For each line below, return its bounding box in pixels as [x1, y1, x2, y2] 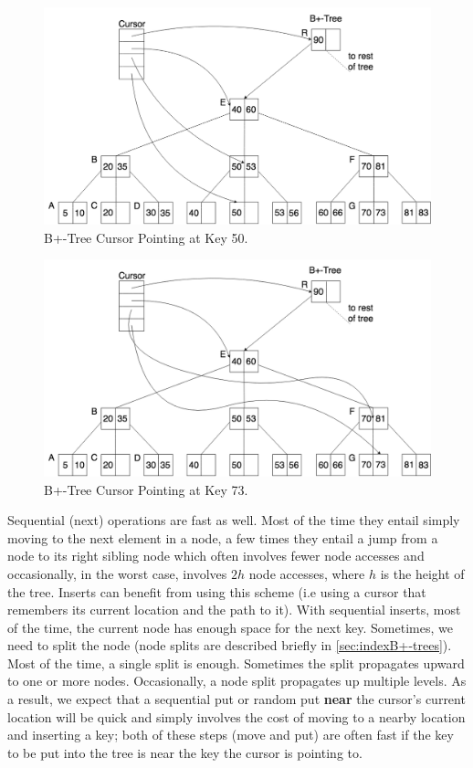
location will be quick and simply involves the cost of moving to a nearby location [7, 707, 466, 726]
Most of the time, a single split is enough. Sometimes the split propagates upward [7, 653, 465, 672]
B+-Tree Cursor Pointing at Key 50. [44, 227, 248, 247]
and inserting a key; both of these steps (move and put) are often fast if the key [7, 725, 454, 744]
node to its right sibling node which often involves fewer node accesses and [7, 546, 425, 565]
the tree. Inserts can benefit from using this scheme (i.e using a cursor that [7, 582, 426, 601]
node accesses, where [248, 563, 365, 583]
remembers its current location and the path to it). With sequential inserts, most [7, 600, 461, 619]
